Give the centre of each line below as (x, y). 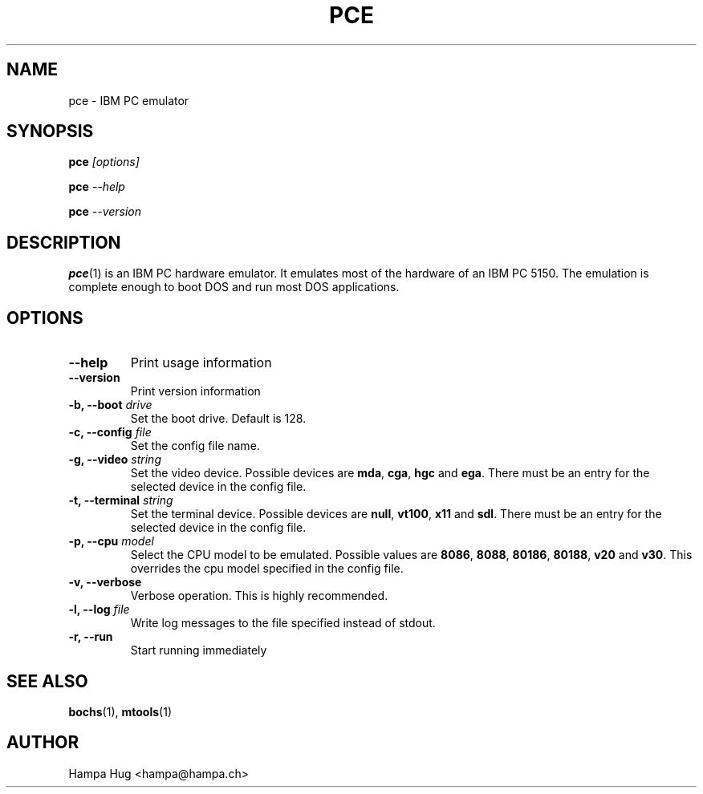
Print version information (195, 391)
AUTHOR (43, 743)
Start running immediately (199, 650)
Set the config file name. (195, 446)
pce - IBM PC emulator (129, 100)
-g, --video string (115, 460)
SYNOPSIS (50, 132)
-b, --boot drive (110, 405)
